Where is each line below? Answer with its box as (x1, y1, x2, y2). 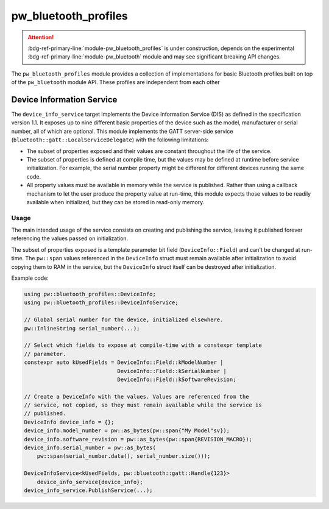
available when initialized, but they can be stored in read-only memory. (26, 198, 205, 205)
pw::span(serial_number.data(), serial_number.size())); (37, 453, 211, 460)
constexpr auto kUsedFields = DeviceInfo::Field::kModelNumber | (24, 359, 224, 366)
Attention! (27, 34, 54, 41)
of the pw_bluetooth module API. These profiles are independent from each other (11, 79, 221, 86)
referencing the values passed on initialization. (11, 235, 129, 242)
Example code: (11, 274, 49, 282)
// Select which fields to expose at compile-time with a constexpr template (24, 342, 262, 349)
